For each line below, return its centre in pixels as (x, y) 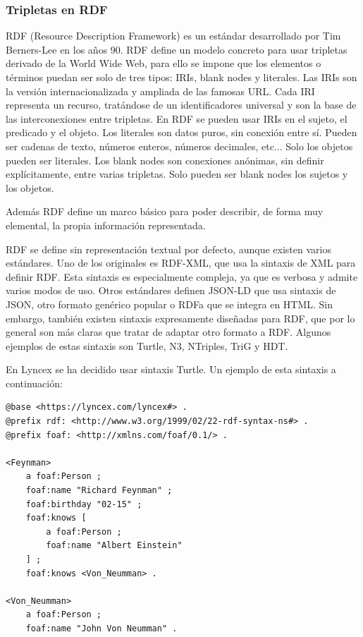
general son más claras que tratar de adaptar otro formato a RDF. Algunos (168, 332)
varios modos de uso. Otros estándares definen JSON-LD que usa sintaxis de (171, 290)
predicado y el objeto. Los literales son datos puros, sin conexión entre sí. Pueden (181, 132)
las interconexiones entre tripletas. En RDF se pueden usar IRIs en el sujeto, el (177, 118)
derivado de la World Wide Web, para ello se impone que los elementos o (164, 63)
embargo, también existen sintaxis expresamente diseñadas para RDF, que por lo (180, 318)
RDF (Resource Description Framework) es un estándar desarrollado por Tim (173, 36)
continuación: (34, 383)
